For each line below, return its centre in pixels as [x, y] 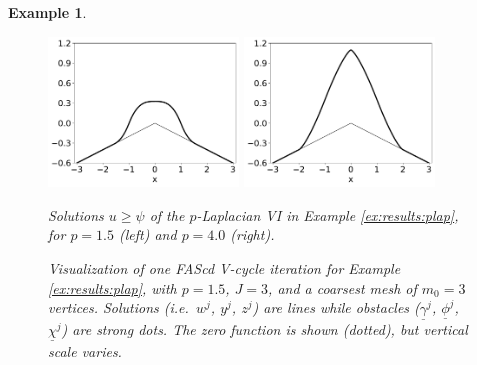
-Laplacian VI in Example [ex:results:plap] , [327, 214]
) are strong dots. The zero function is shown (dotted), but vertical [264, 329]
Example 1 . [47, 12]
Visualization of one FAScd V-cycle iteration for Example [224, 268]
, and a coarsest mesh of [342, 287]
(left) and [147, 234]
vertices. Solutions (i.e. [118, 307]
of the [167, 214]
